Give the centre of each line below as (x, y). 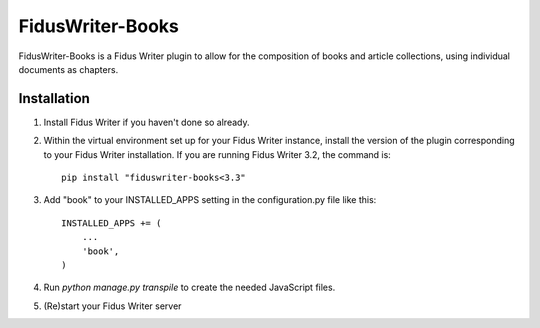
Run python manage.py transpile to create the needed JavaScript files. (189, 287)
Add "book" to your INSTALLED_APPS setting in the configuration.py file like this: (210, 200)
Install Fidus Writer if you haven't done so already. (146, 122)
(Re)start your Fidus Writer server (112, 306)
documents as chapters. (68, 69)
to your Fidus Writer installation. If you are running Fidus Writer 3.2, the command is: (217, 154)
